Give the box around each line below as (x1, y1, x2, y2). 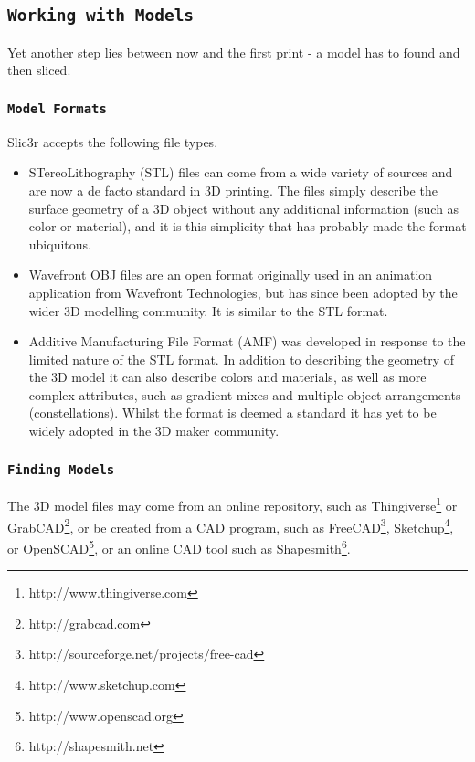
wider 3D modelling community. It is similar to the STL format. (28, 301, 388, 320)
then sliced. (7, 60, 71, 79)
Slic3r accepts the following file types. (7, 132, 218, 151)
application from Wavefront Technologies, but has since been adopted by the (28, 282, 458, 302)
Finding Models (7, 461, 115, 477)
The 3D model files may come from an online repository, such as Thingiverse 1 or (7, 493, 458, 515)
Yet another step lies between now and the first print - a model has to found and (7, 42, 460, 61)
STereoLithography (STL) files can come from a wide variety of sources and (28, 163, 453, 182)
